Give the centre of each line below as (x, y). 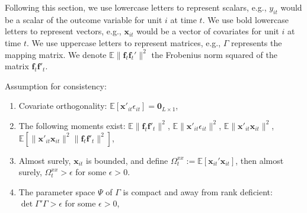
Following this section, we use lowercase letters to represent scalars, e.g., (136, 7)
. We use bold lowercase (245, 19)
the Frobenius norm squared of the (214, 54)
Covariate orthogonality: (63, 106)
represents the (257, 42)
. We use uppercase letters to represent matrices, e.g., (124, 42)
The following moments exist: (72, 125)
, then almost (260, 160)
